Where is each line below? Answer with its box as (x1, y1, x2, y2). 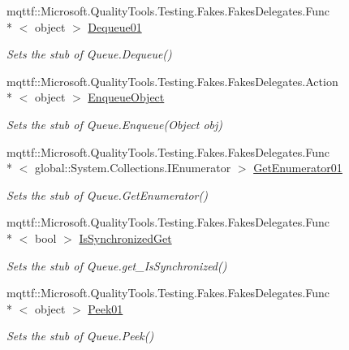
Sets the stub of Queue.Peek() (6, 327, 154, 344)
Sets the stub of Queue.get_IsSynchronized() (6, 257, 227, 274)
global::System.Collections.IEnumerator (34, 159, 231, 176)
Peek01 (88, 300, 123, 317)
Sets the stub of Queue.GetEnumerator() (6, 186, 208, 203)
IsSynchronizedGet (79, 229, 172, 246)
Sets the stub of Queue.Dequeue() (6, 45, 172, 63)
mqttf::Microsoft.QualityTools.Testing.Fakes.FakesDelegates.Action (6, 72, 338, 89)
